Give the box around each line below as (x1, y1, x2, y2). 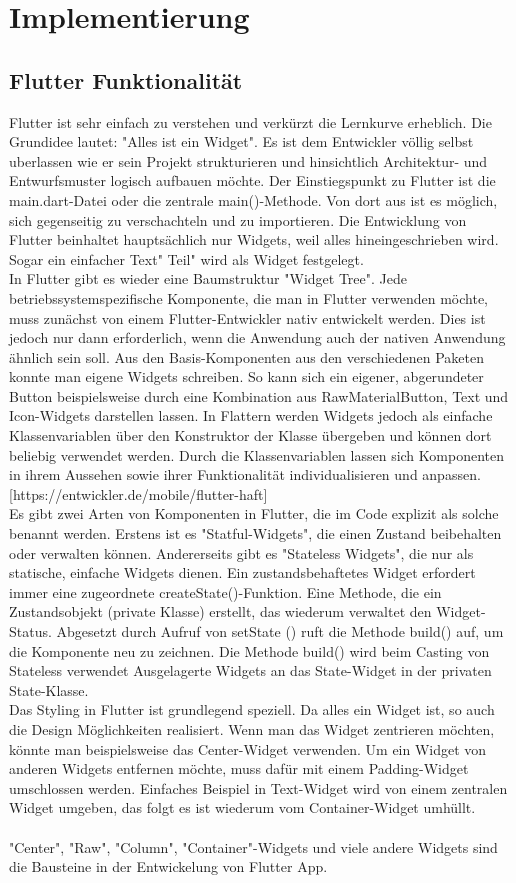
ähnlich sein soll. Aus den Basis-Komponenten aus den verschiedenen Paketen (9, 346, 484, 367)
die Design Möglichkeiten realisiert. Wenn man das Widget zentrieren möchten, (9, 718, 495, 739)
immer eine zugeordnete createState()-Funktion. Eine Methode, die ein (9, 581, 442, 602)
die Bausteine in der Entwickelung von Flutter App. (9, 856, 328, 877)
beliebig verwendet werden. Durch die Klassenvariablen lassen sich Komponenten (9, 444, 504, 465)
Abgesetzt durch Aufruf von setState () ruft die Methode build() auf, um (56, 621, 504, 642)
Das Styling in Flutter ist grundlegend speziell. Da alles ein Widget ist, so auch (9, 699, 495, 720)
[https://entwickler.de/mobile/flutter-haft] (9, 483, 268, 504)
